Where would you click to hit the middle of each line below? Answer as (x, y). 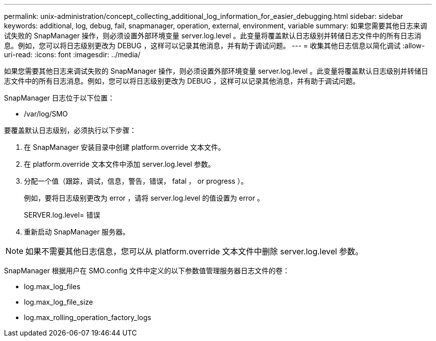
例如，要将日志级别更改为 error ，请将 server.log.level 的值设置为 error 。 (144, 198)
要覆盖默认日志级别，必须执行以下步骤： (70, 130)
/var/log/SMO (46, 114)
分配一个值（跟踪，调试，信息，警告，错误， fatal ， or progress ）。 (136, 181)
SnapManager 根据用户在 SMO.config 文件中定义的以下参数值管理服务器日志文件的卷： (147, 271)
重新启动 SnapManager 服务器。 (77, 232)
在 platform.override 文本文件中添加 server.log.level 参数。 (119, 164)
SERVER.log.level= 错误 (62, 215)
